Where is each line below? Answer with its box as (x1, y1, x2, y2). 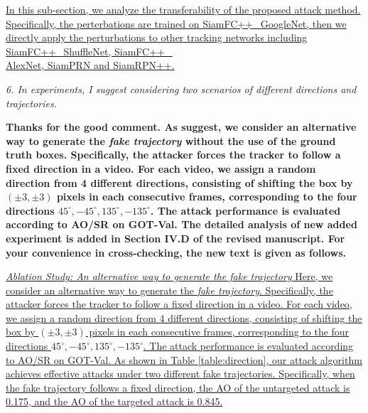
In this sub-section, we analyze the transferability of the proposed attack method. (6, 2, 361, 16)
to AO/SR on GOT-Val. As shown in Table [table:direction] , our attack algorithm (6, 352, 362, 367)
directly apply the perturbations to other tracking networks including (6, 30, 308, 45)
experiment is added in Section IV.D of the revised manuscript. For (6, 230, 345, 245)
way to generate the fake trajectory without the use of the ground (6, 133, 336, 148)
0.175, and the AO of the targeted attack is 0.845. (6, 394, 223, 409)
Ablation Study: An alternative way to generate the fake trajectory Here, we (6, 269, 333, 284)
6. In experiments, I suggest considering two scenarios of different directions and (6, 81, 357, 96)
